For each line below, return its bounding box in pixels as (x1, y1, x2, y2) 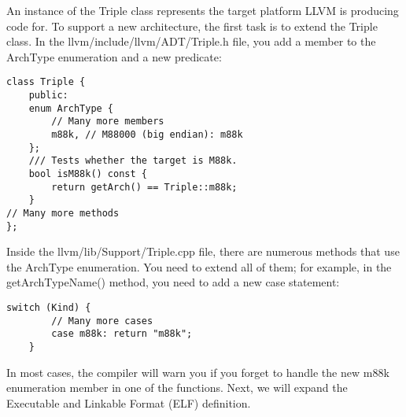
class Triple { (6, 76, 86, 88)
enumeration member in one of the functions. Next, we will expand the (6, 379, 348, 396)
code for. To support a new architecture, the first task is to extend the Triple (6, 17, 378, 34)
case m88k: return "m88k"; (51, 328, 193, 340)
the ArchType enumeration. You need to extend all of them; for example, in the (6, 258, 392, 275)
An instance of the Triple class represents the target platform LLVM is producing (6, 2, 399, 18)
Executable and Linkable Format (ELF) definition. (6, 394, 251, 411)
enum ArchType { (28, 102, 114, 114)
